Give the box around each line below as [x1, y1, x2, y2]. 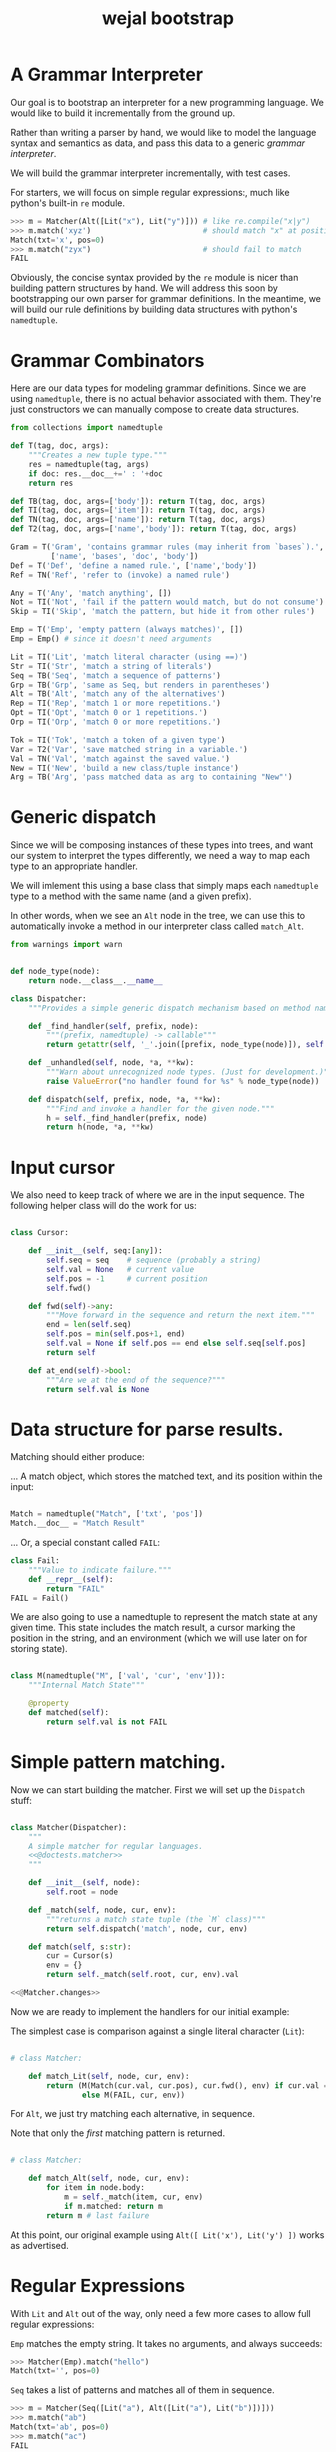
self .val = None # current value [46, 1264, 195, 1274]
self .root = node [46, 1887, 118, 1897]
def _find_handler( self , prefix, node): [28, 1021, 199, 1031]
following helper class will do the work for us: [10, 1200, 197, 1212]
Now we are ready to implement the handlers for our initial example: [10, 2005, 290, 2017]
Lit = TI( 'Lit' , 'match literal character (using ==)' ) [10, 652, 248, 662]
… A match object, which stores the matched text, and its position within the [10, 1470, 323, 1482]
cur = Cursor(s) [46, 1951, 114, 1961]
